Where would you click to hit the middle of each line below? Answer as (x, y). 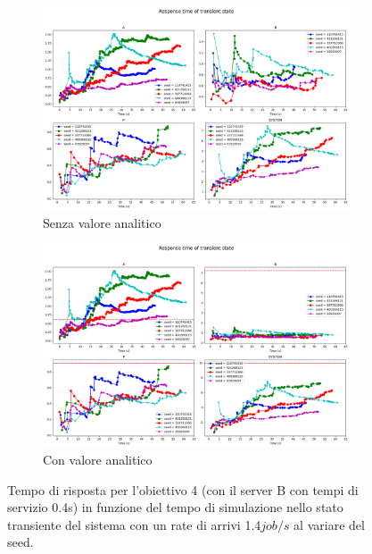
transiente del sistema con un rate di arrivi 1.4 (134, 524)
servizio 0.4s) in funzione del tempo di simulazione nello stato (175, 507)
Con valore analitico (98, 459)
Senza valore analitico (102, 222)
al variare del (329, 524)
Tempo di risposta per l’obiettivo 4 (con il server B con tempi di (183, 489)
